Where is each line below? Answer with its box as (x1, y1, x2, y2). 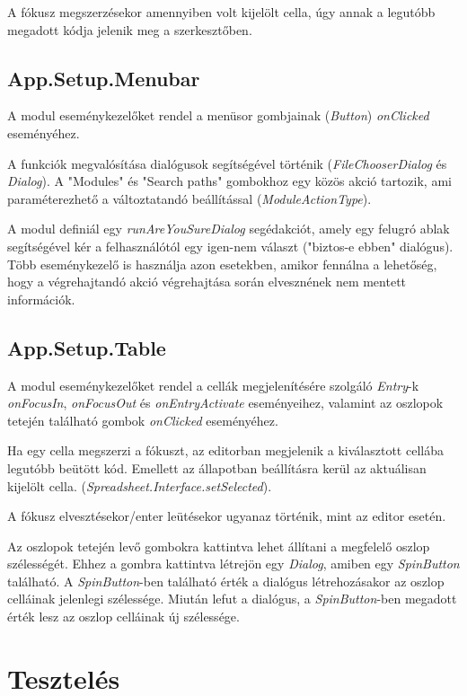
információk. (7, 289, 75, 308)
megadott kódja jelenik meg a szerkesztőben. (7, 20, 252, 39)
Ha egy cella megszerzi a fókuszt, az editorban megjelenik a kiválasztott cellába (7, 441, 444, 460)
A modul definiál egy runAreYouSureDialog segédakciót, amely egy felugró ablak (7, 219, 450, 238)
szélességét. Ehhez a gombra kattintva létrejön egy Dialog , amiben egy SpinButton (7, 554, 460, 573)
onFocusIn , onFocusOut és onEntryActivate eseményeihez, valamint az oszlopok (7, 393, 444, 412)
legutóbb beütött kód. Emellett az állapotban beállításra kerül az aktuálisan (7, 458, 427, 477)
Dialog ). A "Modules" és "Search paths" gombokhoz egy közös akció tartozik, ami (7, 172, 452, 190)
